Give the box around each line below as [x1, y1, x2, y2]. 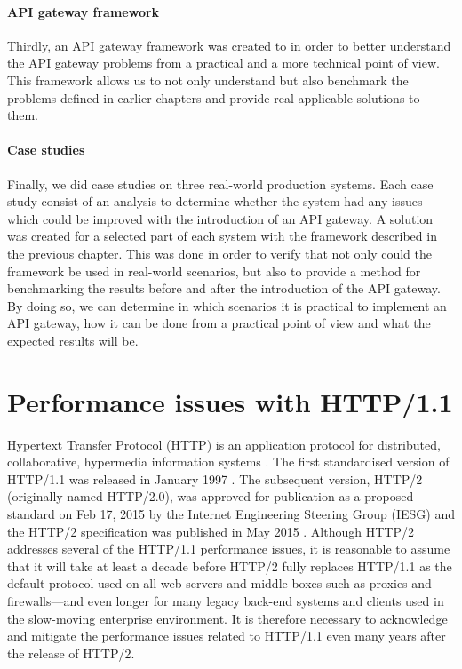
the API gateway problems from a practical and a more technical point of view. [7, 53, 440, 72]
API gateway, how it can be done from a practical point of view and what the [7, 314, 431, 332]
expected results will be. [7, 331, 139, 349]
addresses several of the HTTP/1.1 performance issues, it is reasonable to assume [7, 539, 450, 558]
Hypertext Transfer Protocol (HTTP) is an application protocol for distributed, [7, 434, 441, 453]
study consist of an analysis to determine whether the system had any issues [7, 192, 423, 211]
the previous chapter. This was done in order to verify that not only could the [7, 243, 433, 262]
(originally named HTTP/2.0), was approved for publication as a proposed [7, 487, 414, 506]
